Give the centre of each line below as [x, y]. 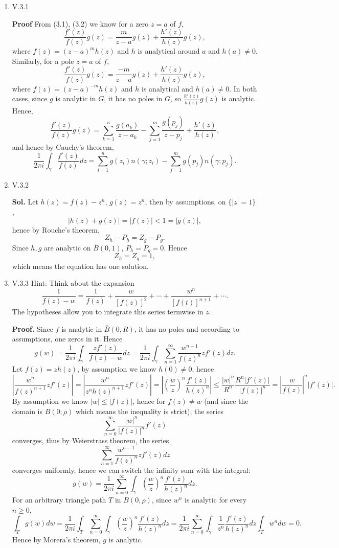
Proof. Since [32, 328]
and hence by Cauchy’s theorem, [63, 147]
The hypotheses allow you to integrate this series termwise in [108, 312]
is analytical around [169, 51]
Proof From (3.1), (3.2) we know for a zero [80, 23]
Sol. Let [25, 202]
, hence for [149, 401]
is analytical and [167, 88]
